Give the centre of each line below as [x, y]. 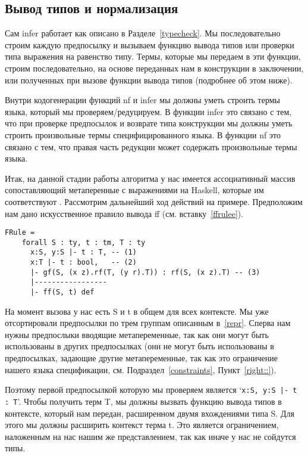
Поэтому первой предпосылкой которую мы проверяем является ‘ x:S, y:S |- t [151, 390]
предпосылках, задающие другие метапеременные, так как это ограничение [141, 358]
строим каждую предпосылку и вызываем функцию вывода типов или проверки [150, 44]
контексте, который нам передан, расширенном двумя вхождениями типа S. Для [150, 413]
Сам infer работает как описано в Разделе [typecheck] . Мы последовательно [143, 33]
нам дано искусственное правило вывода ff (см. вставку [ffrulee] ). [124, 213]
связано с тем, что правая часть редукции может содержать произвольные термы [151, 146]
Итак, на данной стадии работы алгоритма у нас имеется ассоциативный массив [150, 178]
